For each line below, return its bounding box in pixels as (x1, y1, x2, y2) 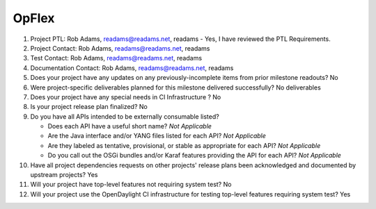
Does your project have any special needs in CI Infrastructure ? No (30, 92, 221, 101)
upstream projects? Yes (30, 171, 98, 179)
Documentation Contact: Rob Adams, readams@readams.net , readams (30, 63, 234, 72)
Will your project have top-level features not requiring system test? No (30, 181, 232, 189)
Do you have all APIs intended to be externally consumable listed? (30, 112, 219, 121)
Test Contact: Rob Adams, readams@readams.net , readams (30, 54, 202, 62)
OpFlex (13, 10, 55, 26)
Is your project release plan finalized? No (30, 103, 148, 111)
